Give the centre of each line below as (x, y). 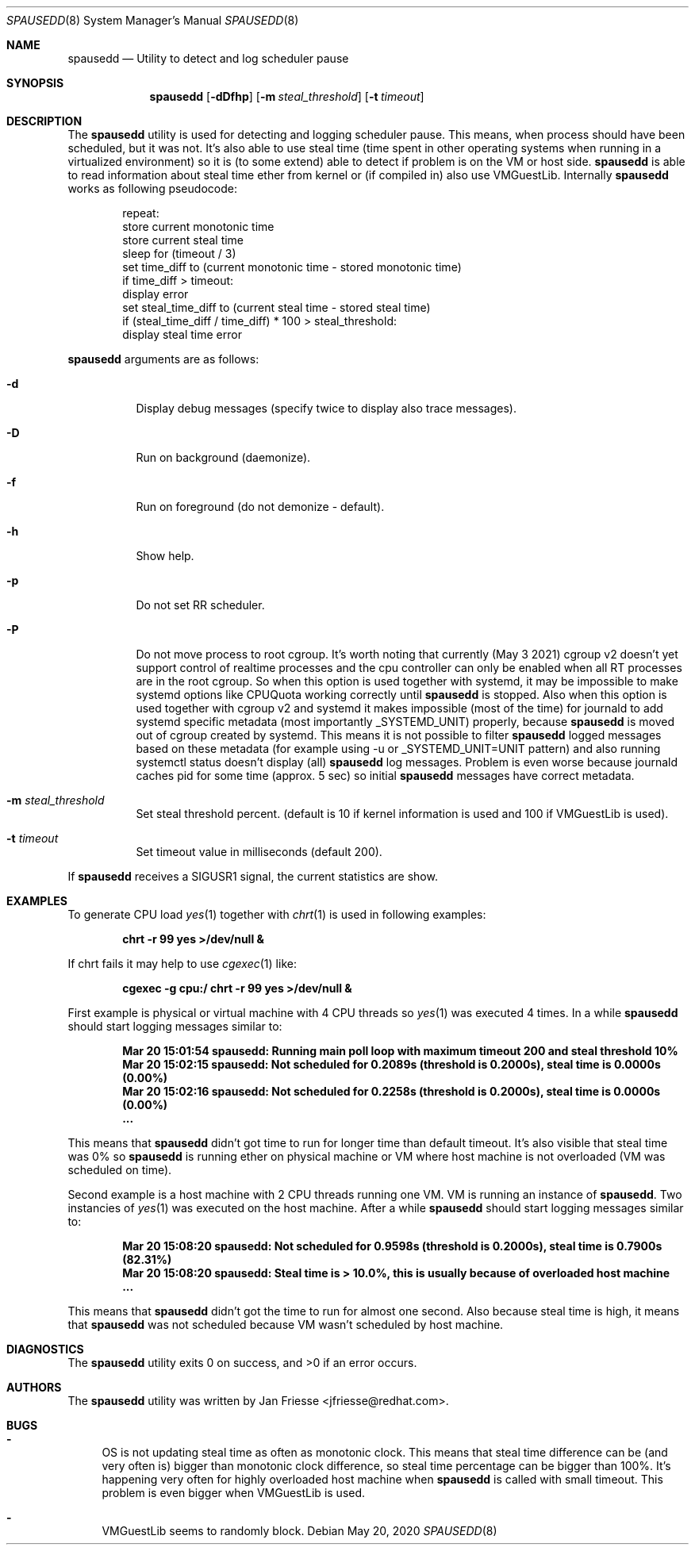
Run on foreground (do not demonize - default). (260, 507)
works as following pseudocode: (152, 188)
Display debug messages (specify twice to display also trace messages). (326, 408)
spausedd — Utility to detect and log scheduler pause (208, 58)
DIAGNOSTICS (45, 1349)
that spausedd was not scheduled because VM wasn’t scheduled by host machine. (286, 1324)
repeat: (141, 213)
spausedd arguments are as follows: (163, 359)
